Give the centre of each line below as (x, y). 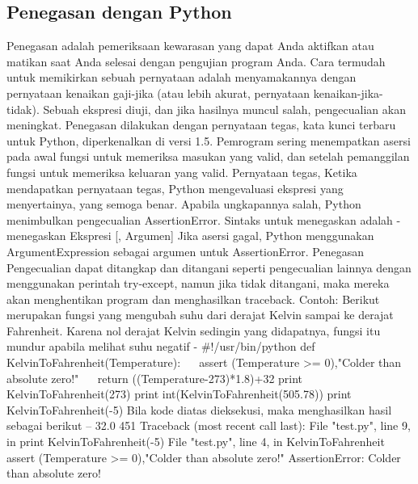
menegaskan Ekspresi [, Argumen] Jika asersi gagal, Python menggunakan (190, 236)
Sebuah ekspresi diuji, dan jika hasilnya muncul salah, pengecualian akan (224, 109)
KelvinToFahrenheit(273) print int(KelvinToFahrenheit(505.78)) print (179, 394)
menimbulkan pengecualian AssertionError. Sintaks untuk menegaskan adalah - (204, 219)
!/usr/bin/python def (263, 346)
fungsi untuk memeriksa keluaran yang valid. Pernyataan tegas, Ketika (182, 172)
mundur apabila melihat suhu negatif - (102, 346)
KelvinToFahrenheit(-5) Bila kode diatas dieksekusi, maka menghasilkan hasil (199, 409)
